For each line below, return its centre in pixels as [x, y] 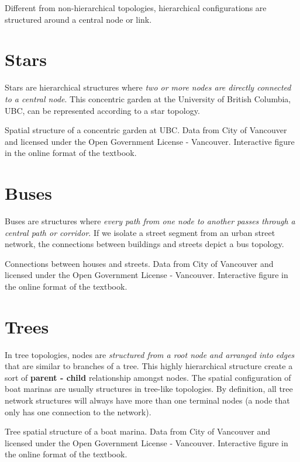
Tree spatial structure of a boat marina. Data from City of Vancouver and [138, 431]
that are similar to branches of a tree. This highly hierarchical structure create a [149, 366]
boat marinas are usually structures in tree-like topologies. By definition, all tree [149, 389]
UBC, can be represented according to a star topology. [102, 110]
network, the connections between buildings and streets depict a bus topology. [144, 244]
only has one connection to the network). [78, 411]
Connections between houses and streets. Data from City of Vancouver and [139, 263]
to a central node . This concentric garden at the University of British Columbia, [148, 98]
